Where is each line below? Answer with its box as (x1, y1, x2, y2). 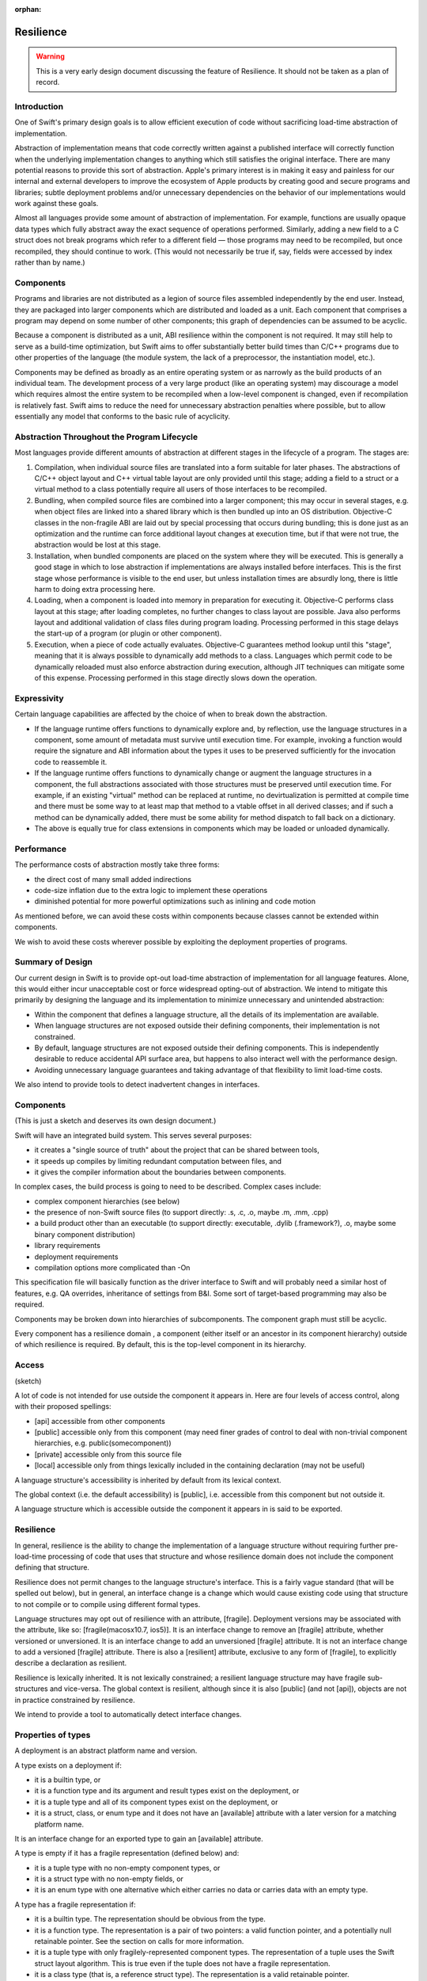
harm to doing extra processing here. (34, 584, 156, 594)
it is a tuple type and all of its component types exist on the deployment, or (34, 1797, 278, 1807)
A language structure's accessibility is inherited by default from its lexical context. (14, 1475, 282, 1485)
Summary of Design (14, 956, 93, 968)
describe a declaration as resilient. (14, 1658, 127, 1668)
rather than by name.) (14, 258, 86, 267)
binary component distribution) (34, 1229, 136, 1239)
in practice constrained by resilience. (14, 1695, 135, 1704)
